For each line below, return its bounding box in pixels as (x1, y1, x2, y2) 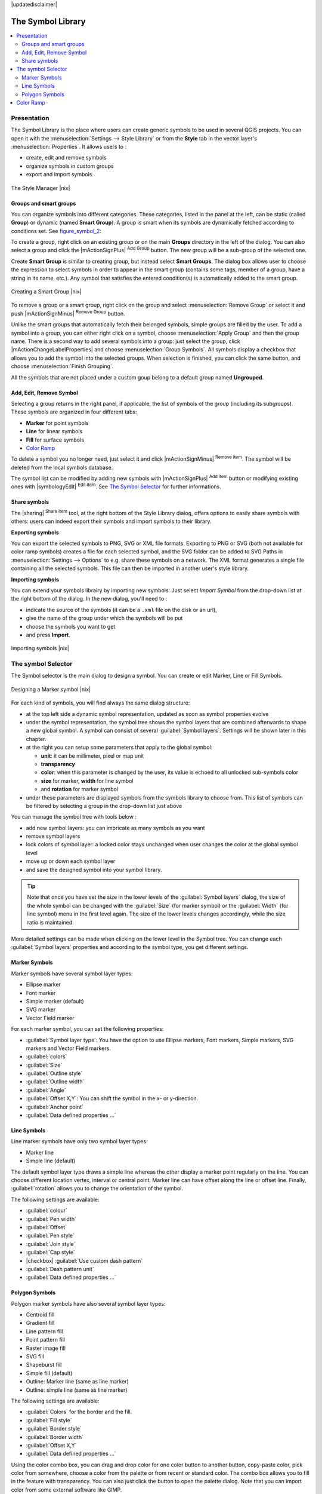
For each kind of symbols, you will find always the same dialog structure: (11, 699, 190, 706)
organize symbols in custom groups (26, 162, 114, 170)
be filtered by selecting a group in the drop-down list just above (26, 802, 182, 809)
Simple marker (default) (26, 997, 85, 1005)
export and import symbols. (26, 171, 94, 178)
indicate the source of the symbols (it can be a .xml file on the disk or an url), (26, 606, 217, 613)
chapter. (26, 735, 47, 742)
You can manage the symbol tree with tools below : (11, 813, 137, 821)
